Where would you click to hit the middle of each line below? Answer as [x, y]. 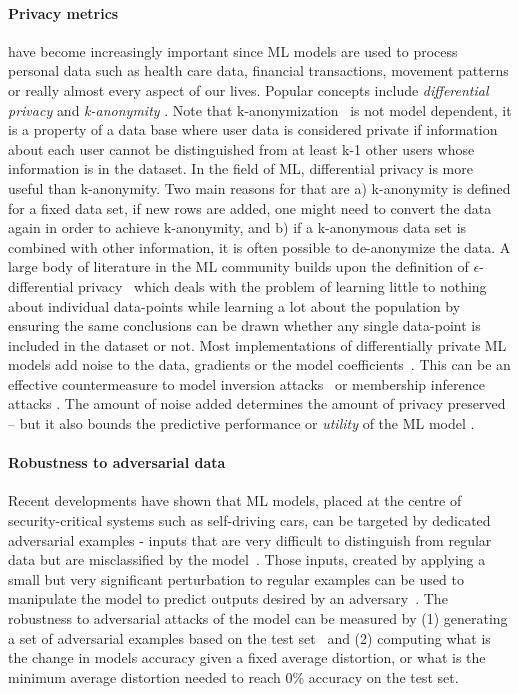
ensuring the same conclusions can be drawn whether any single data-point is [244, 325]
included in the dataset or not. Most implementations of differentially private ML [257, 344]
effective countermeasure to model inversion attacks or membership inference [246, 383]
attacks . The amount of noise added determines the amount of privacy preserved [257, 403]
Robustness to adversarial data [117, 462]
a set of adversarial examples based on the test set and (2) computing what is [249, 637]
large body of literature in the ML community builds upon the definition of [238, 266]
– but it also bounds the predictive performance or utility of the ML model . [241, 423]
